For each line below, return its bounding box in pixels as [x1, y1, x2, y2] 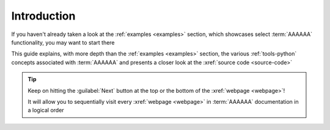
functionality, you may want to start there [11, 38, 116, 46]
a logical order [28, 107, 64, 114]
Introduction [11, 9, 76, 23]
